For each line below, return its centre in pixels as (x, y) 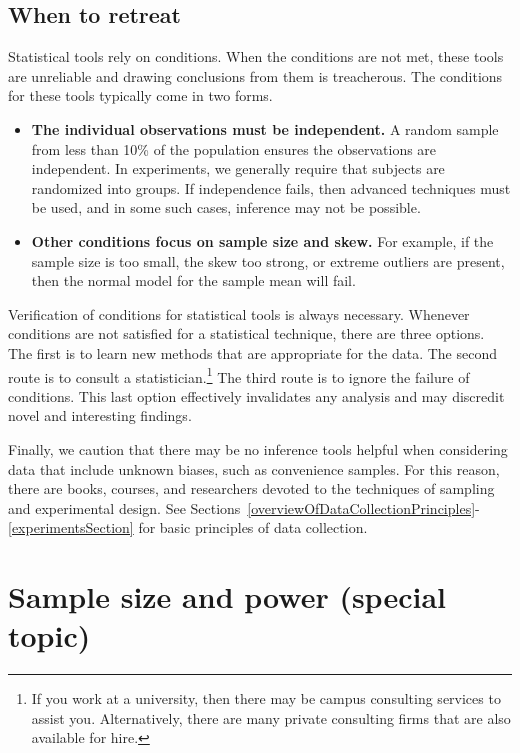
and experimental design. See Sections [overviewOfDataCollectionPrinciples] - (244, 507)
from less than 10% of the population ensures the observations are (234, 148)
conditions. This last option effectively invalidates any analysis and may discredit (256, 395)
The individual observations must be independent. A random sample (265, 128)
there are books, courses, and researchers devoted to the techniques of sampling (251, 488)
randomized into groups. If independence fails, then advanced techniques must (271, 187)
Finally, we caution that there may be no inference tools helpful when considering (258, 448)
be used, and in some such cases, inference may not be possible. (226, 207)
